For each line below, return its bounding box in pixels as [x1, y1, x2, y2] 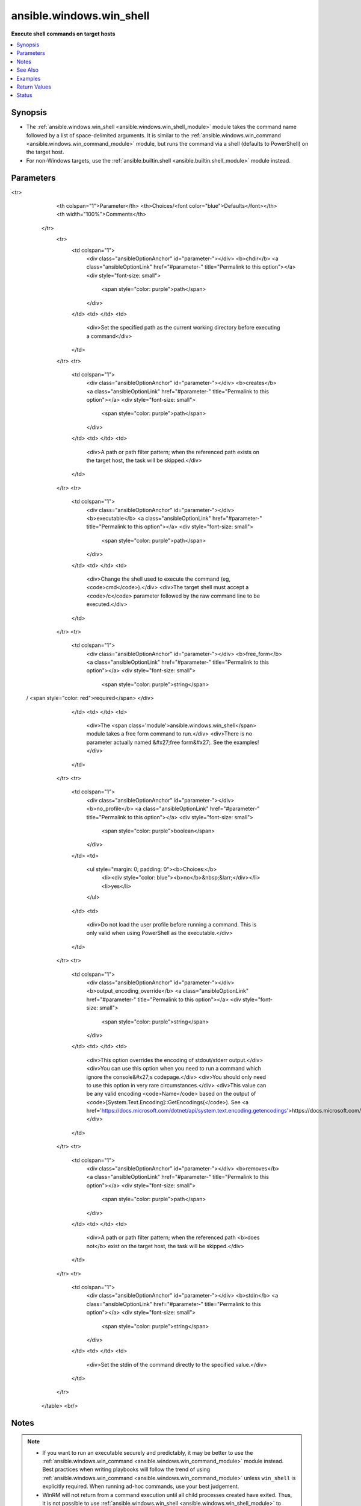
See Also [16, 66, 39, 73]
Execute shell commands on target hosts [11, 30, 116, 37]
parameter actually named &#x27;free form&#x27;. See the [86, 739, 233, 746]
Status [16, 92, 32, 99]
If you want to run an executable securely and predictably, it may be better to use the [42, 1449, 253, 1456]
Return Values [16, 83, 51, 90]
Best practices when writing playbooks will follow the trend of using [42, 1466, 211, 1473]
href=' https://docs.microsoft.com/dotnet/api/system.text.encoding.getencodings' [86, 1107, 289, 1114]
